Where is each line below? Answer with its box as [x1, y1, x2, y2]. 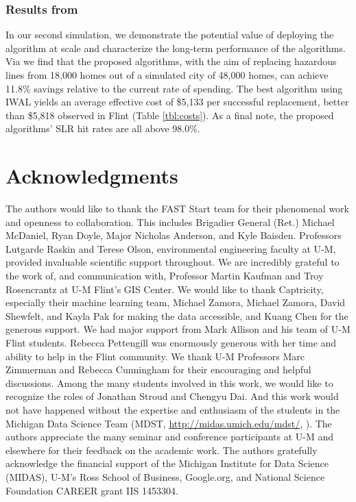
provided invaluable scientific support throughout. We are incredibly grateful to [5, 255, 340, 269]
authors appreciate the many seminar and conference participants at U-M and [5, 429, 333, 444]
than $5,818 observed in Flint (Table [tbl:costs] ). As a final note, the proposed [5, 108, 334, 122]
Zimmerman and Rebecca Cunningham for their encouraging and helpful [5, 362, 311, 377]
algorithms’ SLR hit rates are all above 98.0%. [5, 121, 200, 136]
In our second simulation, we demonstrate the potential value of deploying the [5, 27, 334, 42]
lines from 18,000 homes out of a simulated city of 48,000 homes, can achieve [5, 68, 329, 81]
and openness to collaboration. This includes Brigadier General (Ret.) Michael [5, 214, 335, 229]
